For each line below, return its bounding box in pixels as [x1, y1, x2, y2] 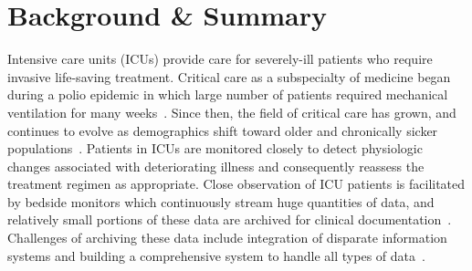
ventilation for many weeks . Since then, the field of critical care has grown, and [7, 102, 456, 121]
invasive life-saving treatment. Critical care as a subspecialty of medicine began [7, 67, 451, 86]
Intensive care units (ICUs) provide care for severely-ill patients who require [7, 49, 433, 68]
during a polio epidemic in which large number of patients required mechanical [7, 85, 448, 104]
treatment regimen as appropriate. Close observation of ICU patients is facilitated [7, 174, 466, 193]
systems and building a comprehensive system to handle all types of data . [7, 245, 425, 265]
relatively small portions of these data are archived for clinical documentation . [7, 210, 452, 229]
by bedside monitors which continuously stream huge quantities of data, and [7, 192, 435, 211]
